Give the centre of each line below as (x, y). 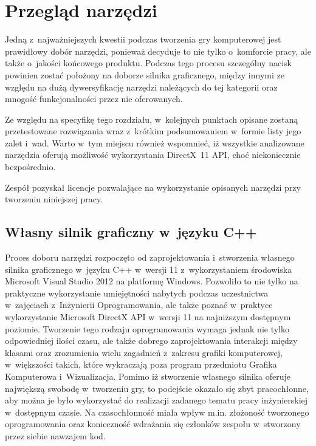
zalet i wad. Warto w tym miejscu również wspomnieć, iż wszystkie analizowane (155, 142)
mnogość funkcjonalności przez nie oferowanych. (94, 99)
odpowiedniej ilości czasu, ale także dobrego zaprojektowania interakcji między (151, 341)
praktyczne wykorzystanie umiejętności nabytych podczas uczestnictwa (137, 293)
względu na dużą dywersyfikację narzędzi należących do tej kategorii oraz (141, 87)
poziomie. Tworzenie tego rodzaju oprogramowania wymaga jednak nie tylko (147, 328)
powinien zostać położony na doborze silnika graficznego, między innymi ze (145, 74)
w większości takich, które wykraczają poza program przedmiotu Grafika (141, 364)
